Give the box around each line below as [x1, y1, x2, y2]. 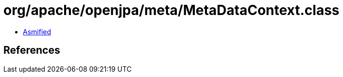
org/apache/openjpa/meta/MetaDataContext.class [3, 2, 340, 18]
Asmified [23, 27, 51, 36]
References [3, 44, 60, 57]
